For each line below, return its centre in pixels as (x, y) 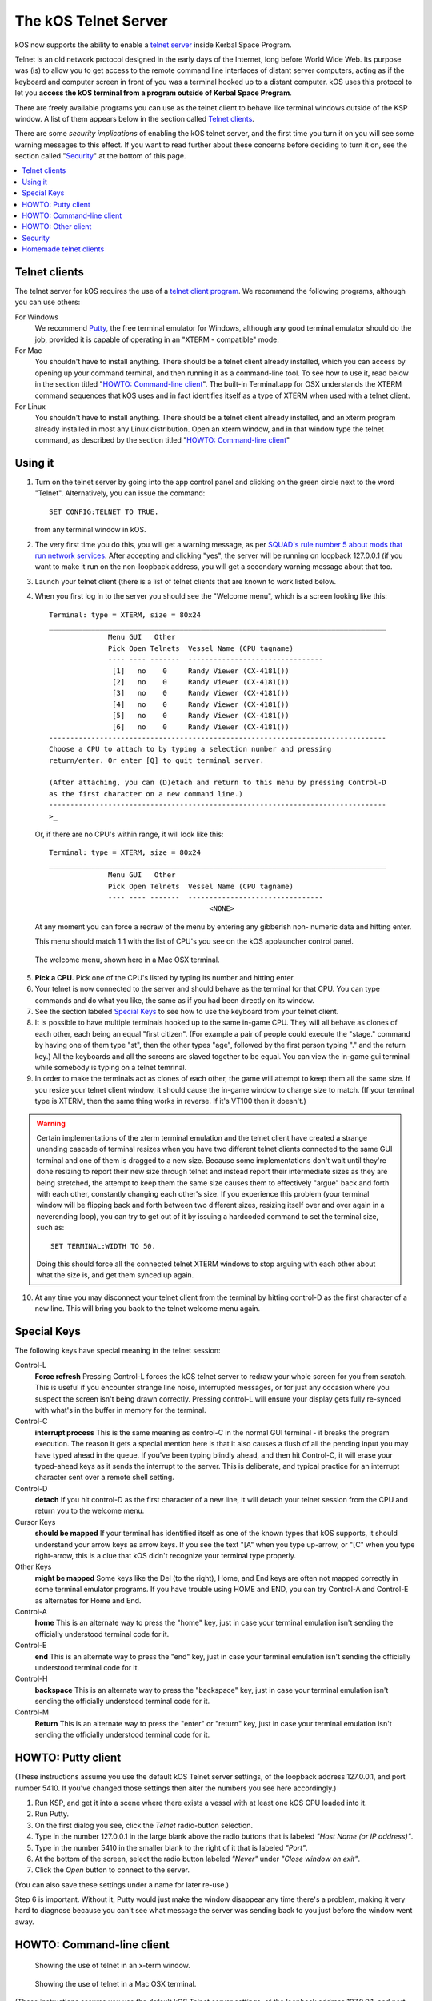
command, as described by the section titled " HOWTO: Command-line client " (162, 440)
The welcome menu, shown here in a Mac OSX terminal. (127, 960)
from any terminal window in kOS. (90, 530)
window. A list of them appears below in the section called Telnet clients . (135, 118)
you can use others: (48, 302)
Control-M (32, 1712)
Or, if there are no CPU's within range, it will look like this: (129, 834)
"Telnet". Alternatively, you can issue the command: (120, 493)
